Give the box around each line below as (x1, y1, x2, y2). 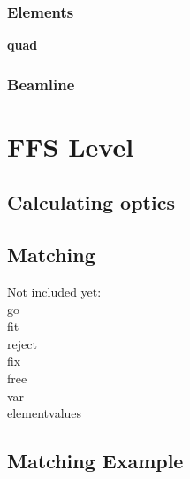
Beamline (7, 73, 75, 95)
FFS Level (7, 127, 134, 164)
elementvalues (7, 404, 82, 422)
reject (7, 334, 37, 352)
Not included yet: (7, 282, 102, 301)
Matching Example (7, 447, 184, 475)
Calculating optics (7, 189, 175, 216)
